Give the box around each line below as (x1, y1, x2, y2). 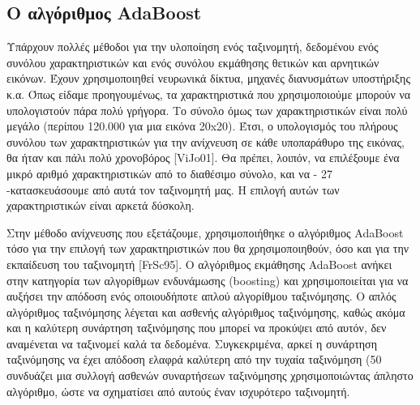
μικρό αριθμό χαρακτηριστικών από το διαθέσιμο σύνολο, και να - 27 (6, 164, 332, 181)
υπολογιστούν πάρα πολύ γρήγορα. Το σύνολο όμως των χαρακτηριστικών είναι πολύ (6, 101, 408, 118)
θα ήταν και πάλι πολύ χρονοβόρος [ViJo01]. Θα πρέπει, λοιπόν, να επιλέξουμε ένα (6, 149, 400, 166)
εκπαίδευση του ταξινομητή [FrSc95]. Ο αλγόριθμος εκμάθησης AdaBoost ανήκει (6, 255, 392, 272)
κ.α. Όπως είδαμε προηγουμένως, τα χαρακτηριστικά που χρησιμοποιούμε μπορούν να (6, 85, 411, 102)
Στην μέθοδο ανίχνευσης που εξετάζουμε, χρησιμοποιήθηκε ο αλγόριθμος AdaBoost (6, 224, 404, 241)
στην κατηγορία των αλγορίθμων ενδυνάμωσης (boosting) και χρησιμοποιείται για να (6, 271, 409, 288)
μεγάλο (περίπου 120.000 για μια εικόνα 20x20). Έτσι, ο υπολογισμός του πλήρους (6, 117, 398, 134)
